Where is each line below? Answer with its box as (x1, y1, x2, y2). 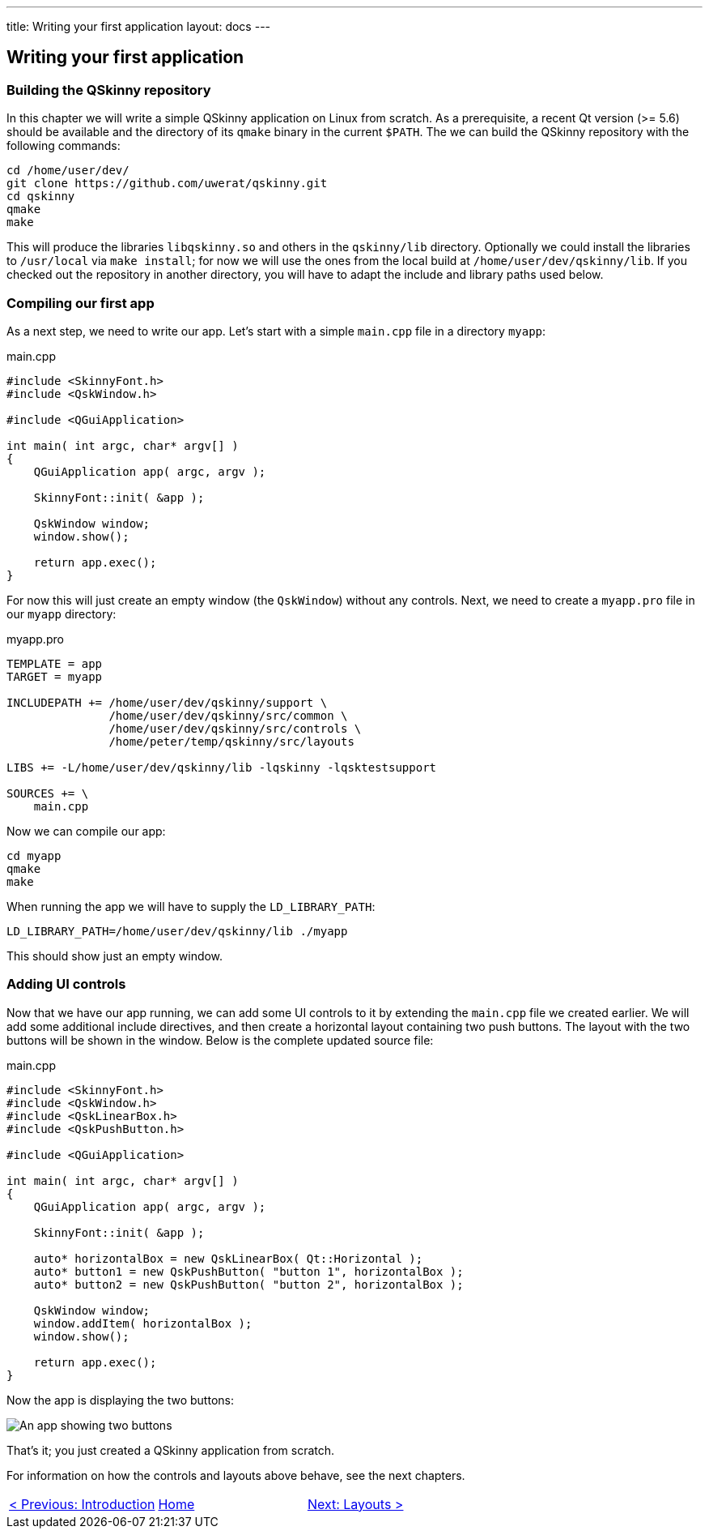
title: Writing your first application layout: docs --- (6, 19, 271, 33)
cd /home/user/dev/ (6, 164, 129, 177)
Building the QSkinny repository (6, 81, 211, 98)
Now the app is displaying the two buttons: (6, 1392, 234, 1407)
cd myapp (6, 849, 62, 862)
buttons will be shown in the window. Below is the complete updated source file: (6, 1033, 434, 1047)
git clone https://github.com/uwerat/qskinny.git (6, 177, 328, 190)
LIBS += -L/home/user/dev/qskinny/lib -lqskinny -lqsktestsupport (6, 760, 437, 774)
